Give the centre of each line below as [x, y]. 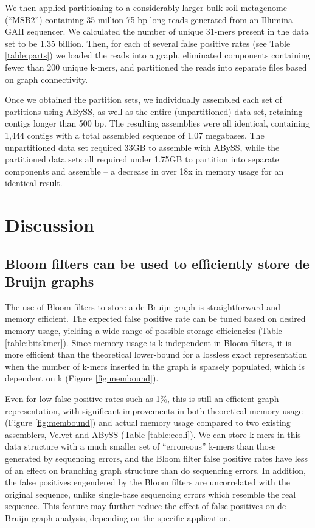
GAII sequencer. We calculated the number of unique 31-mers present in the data [157, 31]
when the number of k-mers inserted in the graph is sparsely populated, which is [155, 366]
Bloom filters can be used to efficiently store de [157, 263]
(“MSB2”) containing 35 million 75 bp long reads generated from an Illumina [149, 19]
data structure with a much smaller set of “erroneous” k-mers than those [140, 446]
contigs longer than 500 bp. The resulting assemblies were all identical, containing [157, 123]
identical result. [34, 183]
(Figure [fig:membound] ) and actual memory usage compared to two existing [148, 422]
